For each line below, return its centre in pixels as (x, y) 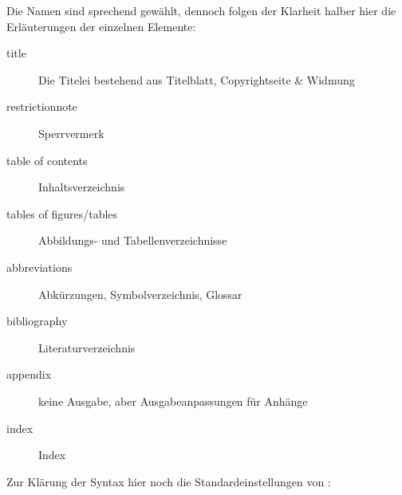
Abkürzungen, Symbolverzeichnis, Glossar (140, 294)
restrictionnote (42, 106)
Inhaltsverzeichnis (82, 187)
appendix (29, 374)
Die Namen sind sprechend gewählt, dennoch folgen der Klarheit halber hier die (201, 10)
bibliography (37, 321)
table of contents (47, 160)
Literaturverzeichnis (87, 347)
